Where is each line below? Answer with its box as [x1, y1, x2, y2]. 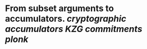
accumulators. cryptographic [5, 13, 127, 24]
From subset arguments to [5, 3, 114, 14]
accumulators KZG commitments [5, 24, 143, 34]
